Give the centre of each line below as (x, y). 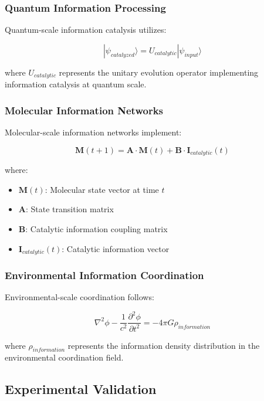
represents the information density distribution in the (164, 345)
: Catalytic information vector (116, 248)
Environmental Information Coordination (104, 275)
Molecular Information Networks (84, 110)
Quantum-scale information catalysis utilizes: (86, 30)
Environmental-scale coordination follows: (79, 297)
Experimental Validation (81, 389)
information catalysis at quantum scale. (76, 84)
